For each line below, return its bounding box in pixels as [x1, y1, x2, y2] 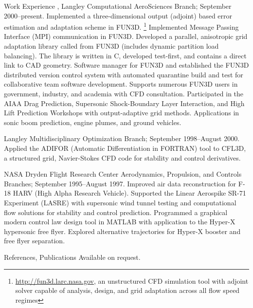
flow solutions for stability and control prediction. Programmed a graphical [4, 207, 228, 217]
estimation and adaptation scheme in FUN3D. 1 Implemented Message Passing [4, 20, 239, 32]
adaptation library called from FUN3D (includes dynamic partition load [4, 41, 219, 51]
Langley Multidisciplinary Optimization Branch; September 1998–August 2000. [4, 133, 240, 144]
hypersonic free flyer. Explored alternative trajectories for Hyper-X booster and [4, 226, 241, 236]
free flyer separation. [4, 236, 65, 246]
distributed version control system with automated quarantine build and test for [4, 69, 243, 79]
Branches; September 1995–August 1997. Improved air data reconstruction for [4, 178, 236, 188]
